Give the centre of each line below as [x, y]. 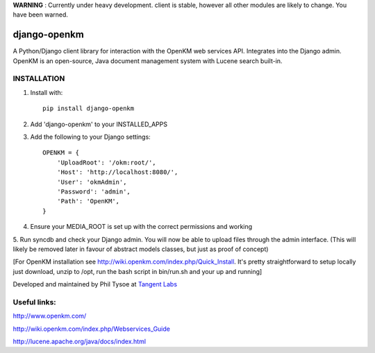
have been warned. [41, 15]
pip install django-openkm [89, 109]
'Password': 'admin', [94, 191]
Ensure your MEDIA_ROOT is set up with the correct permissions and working [141, 227]
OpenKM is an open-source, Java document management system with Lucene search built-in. [148, 61]
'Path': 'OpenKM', [88, 201]
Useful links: [35, 302]
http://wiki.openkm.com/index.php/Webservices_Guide [91, 329]
